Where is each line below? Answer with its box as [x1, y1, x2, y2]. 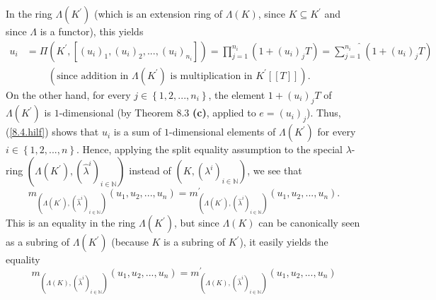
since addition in [57, 71, 129, 81]
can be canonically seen [258, 215, 360, 230]
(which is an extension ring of [94, 6, 223, 20]
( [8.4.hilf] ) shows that [6, 124, 99, 139]
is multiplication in [170, 71, 253, 81]
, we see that [247, 163, 302, 178]
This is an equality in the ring [6, 215, 136, 230]
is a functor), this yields [40, 24, 144, 38]
